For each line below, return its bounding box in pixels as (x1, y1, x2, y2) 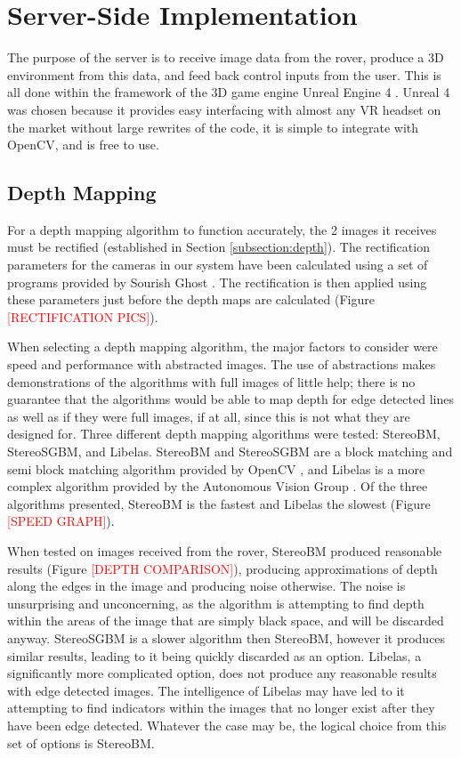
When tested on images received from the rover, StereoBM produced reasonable (7, 541, 442, 560)
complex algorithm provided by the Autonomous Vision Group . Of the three (7, 477, 428, 496)
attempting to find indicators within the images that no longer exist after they (7, 698, 435, 717)
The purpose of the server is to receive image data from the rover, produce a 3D (7, 48, 444, 67)
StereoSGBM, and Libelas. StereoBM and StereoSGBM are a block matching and (7, 442, 453, 461)
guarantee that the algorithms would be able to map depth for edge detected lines (7, 390, 454, 408)
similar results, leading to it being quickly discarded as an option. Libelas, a (7, 646, 422, 665)
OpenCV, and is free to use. (7, 135, 159, 154)
